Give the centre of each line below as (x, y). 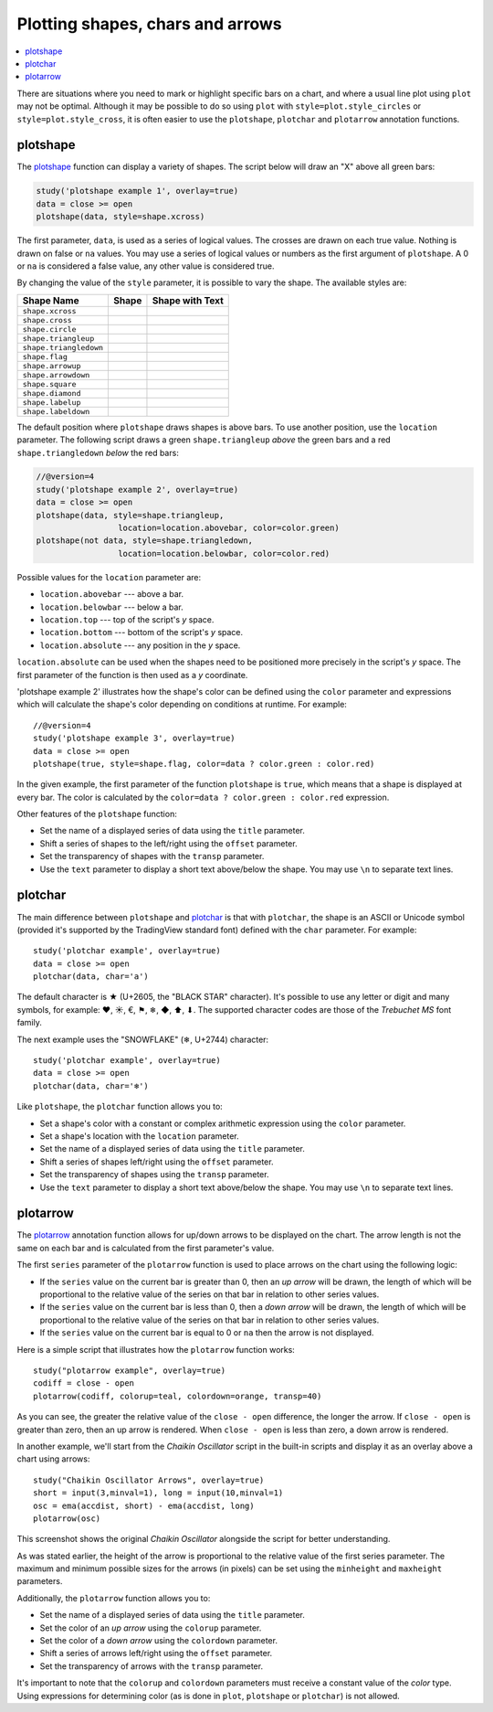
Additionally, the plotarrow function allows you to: (114, 1598)
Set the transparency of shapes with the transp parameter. (152, 856)
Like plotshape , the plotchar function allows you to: (120, 1107)
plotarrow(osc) (67, 1518)
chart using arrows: (53, 1459)
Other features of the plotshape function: (97, 814)
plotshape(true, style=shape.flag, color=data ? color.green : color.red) (204, 764)
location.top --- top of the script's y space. (127, 619)
